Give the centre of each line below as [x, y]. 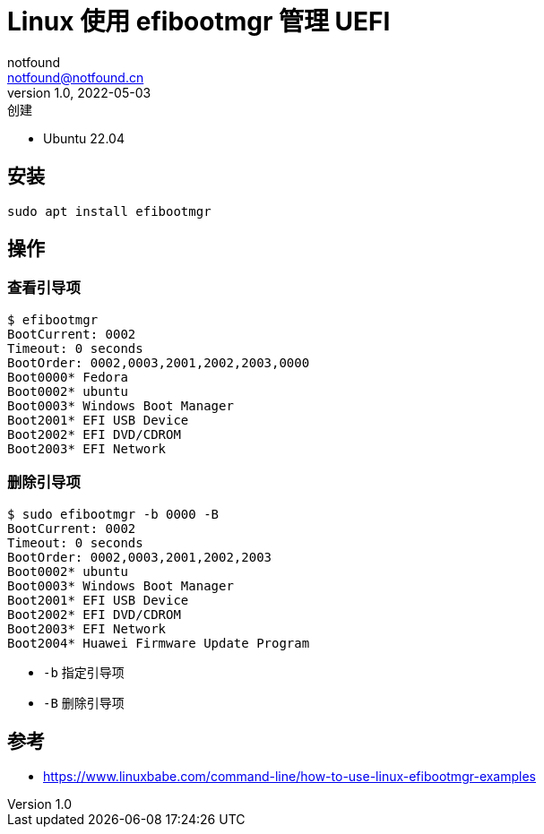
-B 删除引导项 [84, 702]
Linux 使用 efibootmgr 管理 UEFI [199, 21]
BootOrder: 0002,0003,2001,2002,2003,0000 [159, 362]
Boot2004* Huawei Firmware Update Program [159, 643]
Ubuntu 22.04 [84, 138]
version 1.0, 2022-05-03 [79, 92]
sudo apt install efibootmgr [109, 211]
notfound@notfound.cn [76, 77]
